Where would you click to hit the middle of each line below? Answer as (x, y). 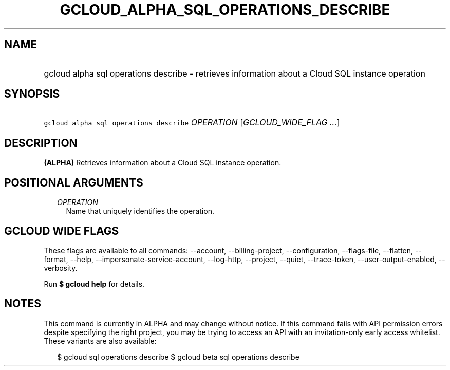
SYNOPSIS (32, 94)
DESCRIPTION (41, 143)
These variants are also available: (100, 341)
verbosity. (61, 268)
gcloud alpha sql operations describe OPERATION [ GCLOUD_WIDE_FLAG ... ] (192, 123)
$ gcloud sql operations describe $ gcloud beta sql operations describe (178, 357)
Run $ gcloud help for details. (94, 284)
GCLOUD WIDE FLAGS (62, 231)
